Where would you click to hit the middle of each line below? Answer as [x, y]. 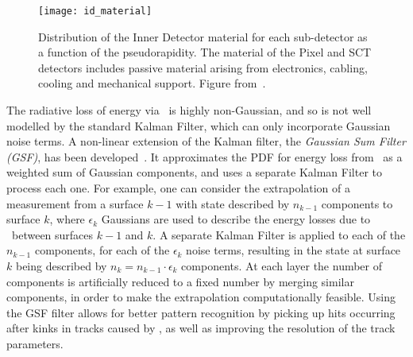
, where [67, 219]
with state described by [233, 203]
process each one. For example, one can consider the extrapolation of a [179, 188]
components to [357, 203]
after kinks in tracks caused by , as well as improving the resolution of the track [201, 328]
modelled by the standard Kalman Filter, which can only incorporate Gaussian [199, 125]
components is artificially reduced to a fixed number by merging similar [180, 281]
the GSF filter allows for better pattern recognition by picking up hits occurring [201, 312]
